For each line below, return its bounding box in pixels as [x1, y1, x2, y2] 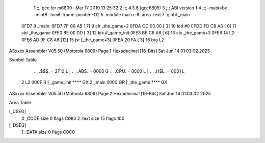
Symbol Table [9, 57, 37, 63]
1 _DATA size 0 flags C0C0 [21, 129, 75, 135]
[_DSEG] [9, 122, 26, 128]
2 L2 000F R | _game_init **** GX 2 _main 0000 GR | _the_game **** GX [21, 79, 168, 86]
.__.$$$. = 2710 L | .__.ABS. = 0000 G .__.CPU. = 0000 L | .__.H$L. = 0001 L [33, 68, 185, 74]
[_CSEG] [9, 109, 26, 114]
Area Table [9, 99, 31, 105]
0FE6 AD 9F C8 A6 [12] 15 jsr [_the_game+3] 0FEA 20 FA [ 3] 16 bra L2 [21, 37, 164, 43]
